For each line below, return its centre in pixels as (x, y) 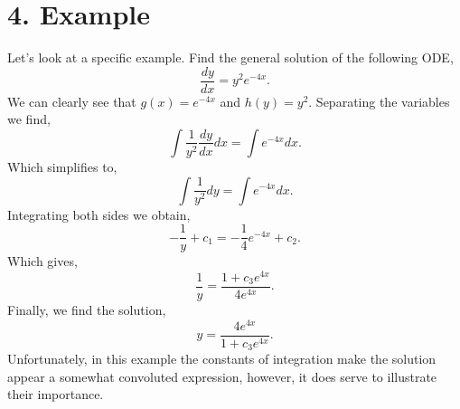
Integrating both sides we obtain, (99, 214)
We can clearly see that (72, 101)
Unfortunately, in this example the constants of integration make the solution (222, 359)
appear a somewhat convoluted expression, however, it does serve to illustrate (222, 376)
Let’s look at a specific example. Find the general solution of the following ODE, (230, 57)
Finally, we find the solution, (87, 309)
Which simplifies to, (62, 166)
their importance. (56, 394)
